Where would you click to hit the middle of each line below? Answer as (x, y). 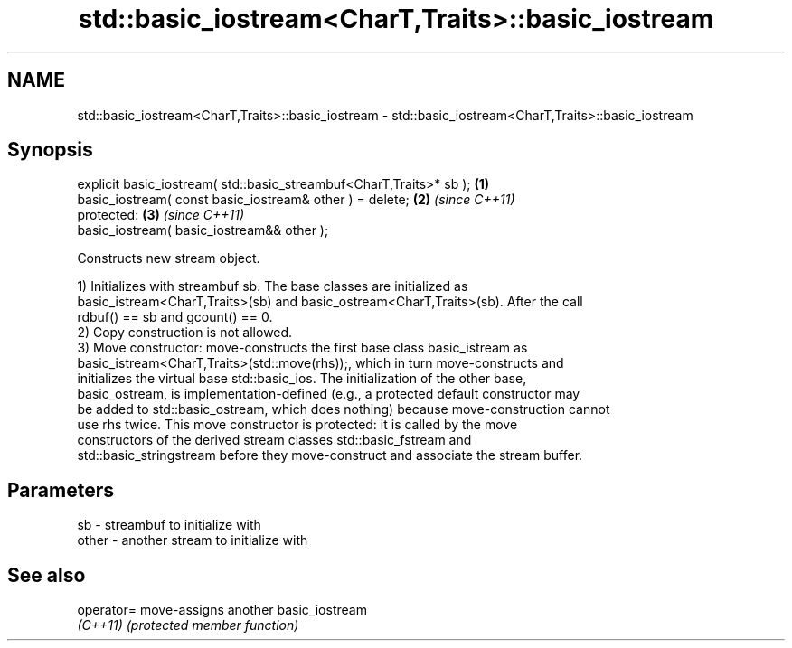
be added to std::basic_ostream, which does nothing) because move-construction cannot (344, 409)
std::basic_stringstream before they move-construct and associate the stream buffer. (330, 455)
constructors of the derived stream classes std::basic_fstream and (274, 440)
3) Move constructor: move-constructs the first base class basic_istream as (302, 348)
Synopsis (50, 150)
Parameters (61, 490)
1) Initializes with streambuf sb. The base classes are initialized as (273, 286)
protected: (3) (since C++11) (161, 215)
